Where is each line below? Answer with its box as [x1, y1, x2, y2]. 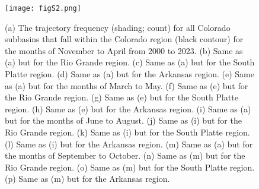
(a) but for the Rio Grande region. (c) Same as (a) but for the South [5, 56, 255, 68]
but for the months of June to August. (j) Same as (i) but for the [5, 114, 242, 127]
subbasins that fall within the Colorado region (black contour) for [5, 33, 244, 45]
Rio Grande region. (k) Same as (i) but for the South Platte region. [5, 126, 250, 138]
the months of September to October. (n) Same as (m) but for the [5, 149, 245, 162]
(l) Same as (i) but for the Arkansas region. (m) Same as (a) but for [5, 137, 253, 150]
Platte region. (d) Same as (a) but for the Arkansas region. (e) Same [5, 68, 254, 80]
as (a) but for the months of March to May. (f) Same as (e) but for [5, 79, 248, 92]
